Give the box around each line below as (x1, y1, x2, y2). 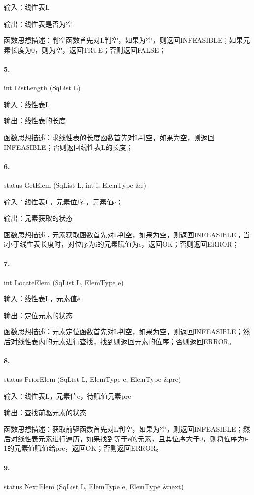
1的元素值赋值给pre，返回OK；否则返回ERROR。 (4, 443, 163, 453)
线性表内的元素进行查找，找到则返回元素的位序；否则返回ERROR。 (17, 336, 235, 347)
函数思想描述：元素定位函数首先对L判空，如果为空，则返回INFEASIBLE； (4, 326, 243, 337)
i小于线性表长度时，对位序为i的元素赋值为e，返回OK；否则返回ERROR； (4, 239, 239, 249)
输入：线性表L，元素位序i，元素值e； (4, 196, 123, 206)
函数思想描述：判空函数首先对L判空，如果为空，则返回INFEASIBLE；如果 (4, 35, 243, 45)
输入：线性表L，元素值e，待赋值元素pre (4, 391, 131, 401)
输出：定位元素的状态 (4, 310, 73, 320)
